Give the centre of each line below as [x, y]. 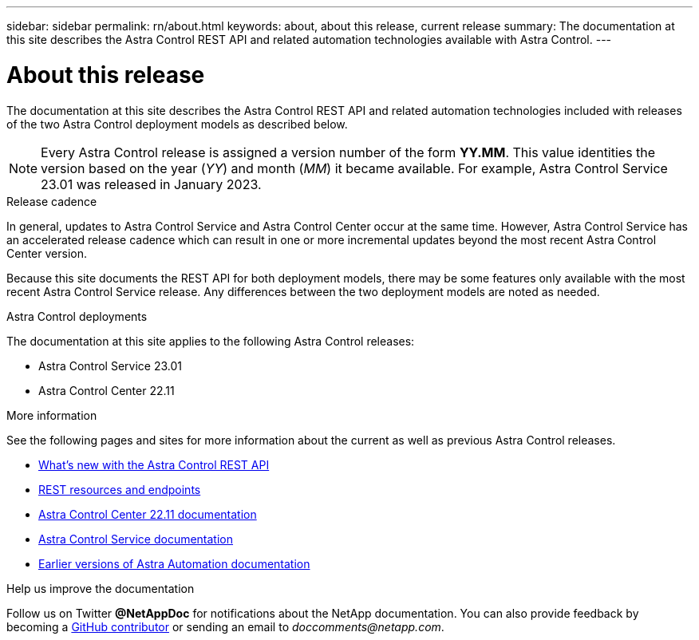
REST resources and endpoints [120, 489]
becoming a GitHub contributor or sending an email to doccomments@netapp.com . [225, 626]
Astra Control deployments [77, 316]
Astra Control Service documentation [136, 539]
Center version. [47, 253]
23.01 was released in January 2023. [151, 184]
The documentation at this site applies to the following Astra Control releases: [211, 341]
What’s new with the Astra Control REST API [154, 464]
